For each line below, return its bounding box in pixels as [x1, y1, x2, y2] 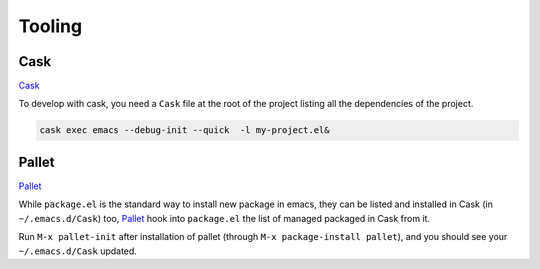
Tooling [18, 15, 83, 37]
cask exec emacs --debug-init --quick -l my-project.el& [39, 125, 330, 136]
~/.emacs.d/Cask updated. [18, 245, 137, 257]
